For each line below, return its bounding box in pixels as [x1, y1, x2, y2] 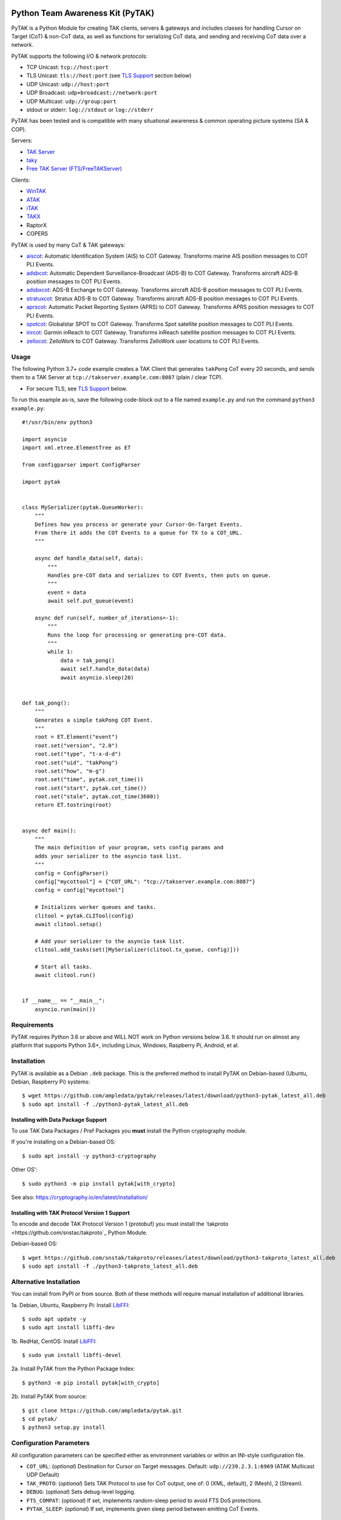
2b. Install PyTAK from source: [11, 1393, 87, 1400]
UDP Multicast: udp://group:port [26, 97, 116, 105]
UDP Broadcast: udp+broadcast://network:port [26, 89, 158, 97]
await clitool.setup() [34, 921, 103, 927]
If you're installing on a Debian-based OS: [11, 1138, 116, 1145]
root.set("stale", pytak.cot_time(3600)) [34, 793, 160, 800]
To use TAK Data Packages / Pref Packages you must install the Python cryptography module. [11, 1127, 247, 1135]
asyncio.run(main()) [34, 1006, 96, 1012]
